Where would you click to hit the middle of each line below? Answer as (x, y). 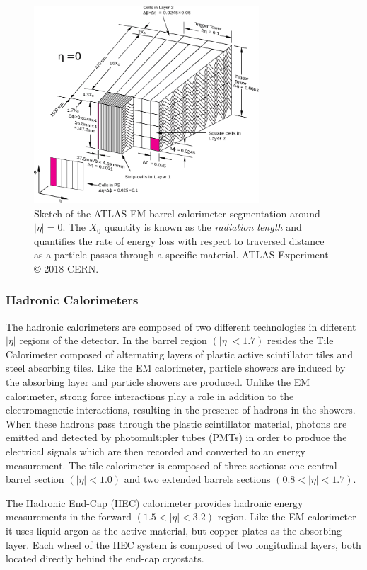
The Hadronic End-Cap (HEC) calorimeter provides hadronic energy (155, 502)
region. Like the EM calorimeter (287, 517)
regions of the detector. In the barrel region (113, 340)
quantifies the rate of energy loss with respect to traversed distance (179, 240)
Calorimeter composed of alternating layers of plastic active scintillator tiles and (179, 354)
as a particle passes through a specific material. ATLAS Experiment (181, 255)
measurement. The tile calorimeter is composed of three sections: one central (171, 465)
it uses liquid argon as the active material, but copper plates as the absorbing (174, 531)
